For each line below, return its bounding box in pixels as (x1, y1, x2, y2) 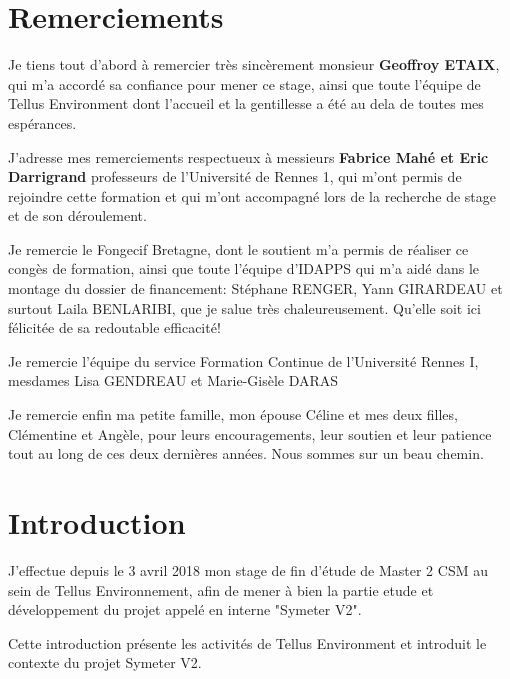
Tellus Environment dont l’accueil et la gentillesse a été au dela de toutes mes (8, 93, 484, 114)
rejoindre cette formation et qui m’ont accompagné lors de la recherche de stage (8, 185, 496, 206)
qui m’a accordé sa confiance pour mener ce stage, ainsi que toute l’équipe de (8, 73, 481, 94)
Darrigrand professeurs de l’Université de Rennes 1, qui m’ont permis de (8, 166, 462, 187)
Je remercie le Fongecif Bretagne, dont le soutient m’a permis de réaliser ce (8, 238, 469, 259)
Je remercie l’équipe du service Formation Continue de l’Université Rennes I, (8, 350, 479, 371)
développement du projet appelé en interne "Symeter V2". (8, 599, 362, 620)
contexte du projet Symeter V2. (8, 652, 202, 673)
